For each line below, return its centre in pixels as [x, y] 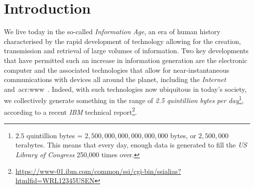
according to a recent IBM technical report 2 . [71, 111]
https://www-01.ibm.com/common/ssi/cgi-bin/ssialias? [98, 171]
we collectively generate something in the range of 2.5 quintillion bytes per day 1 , [124, 99]
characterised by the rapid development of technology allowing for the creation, [123, 41]
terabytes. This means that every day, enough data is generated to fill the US [131, 145]
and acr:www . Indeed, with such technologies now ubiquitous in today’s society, [125, 89]
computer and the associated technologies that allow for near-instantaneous [117, 70]
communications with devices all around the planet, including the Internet [115, 79]
